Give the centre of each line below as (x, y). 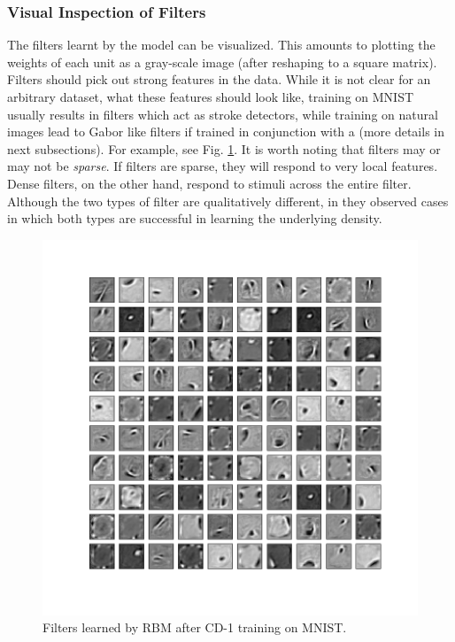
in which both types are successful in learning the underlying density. (195, 218)
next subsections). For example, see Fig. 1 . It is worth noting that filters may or (224, 148)
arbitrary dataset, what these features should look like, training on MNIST (211, 97)
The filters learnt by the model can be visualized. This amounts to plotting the (221, 45)
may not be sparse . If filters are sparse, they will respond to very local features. (223, 166)
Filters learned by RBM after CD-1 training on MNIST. (195, 627)
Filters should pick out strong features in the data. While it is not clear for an (219, 79)
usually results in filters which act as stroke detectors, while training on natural (223, 114)
